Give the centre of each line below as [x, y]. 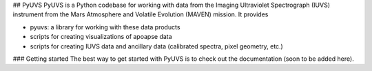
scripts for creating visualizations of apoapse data [101, 37]
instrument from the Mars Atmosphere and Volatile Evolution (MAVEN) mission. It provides [141, 14]
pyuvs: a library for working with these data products [105, 27]
